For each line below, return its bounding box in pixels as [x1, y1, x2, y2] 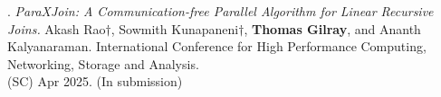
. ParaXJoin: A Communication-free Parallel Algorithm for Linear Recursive [7, 2, 434, 20]
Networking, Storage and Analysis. [7, 54, 199, 73]
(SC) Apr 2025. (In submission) [7, 72, 183, 91]
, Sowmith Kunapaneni [110, 19, 239, 38]
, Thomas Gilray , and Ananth [244, 19, 421, 38]
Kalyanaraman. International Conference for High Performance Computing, [7, 37, 427, 56]
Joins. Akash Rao [7, 19, 106, 38]
